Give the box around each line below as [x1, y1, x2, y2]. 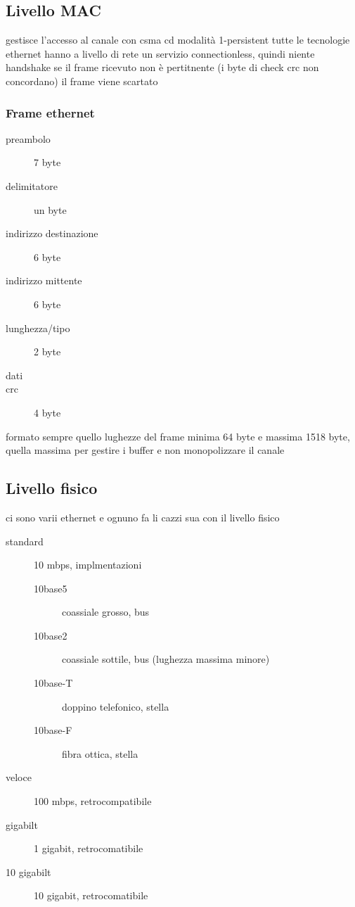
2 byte [34, 344, 61, 359]
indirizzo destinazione [6, 226, 98, 241]
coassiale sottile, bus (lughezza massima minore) [62, 652, 270, 666]
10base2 [34, 628, 67, 642]
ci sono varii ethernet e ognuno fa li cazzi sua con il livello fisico [6, 509, 280, 524]
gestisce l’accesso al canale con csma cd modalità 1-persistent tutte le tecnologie [6, 32, 350, 47]
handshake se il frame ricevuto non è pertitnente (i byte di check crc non [6, 60, 319, 75]
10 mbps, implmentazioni [34, 557, 142, 572]
